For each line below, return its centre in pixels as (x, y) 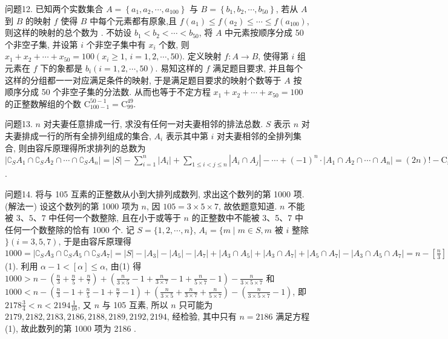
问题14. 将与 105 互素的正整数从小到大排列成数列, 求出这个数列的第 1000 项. (155, 194)
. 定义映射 (202, 56)
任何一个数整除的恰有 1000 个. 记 (70, 229)
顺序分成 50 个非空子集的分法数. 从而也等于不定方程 (108, 92)
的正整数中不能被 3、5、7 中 (247, 218)
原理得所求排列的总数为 (99, 147)
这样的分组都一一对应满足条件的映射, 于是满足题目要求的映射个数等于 (143, 80)
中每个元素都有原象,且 (133, 20)
